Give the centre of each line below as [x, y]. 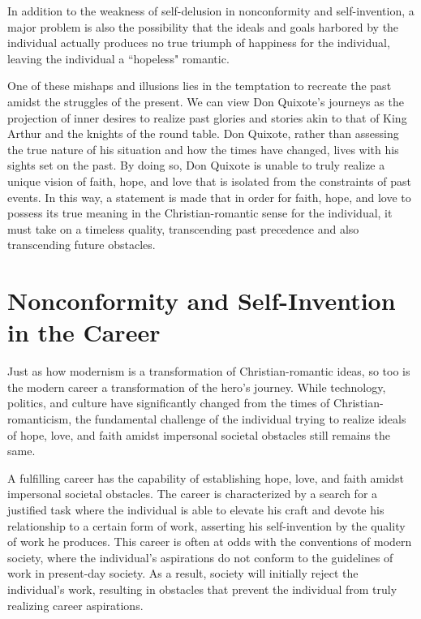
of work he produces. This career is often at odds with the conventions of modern [210, 542]
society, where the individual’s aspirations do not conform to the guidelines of [200, 557]
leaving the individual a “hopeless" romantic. [118, 58]
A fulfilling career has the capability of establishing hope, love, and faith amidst [206, 477]
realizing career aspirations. [75, 605]
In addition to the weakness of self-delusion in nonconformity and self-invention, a [211, 11]
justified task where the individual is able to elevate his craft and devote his [196, 509]
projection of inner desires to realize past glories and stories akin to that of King [207, 117]
